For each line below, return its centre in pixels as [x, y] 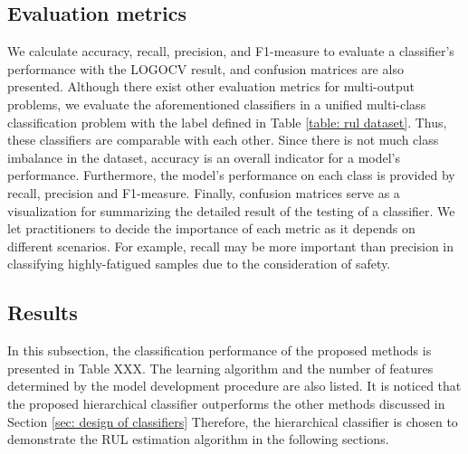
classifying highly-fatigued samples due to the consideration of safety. [199, 264]
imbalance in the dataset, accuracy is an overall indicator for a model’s [204, 157]
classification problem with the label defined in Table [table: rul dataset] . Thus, [227, 122]
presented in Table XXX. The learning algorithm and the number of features [220, 368]
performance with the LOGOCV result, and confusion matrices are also [205, 68]
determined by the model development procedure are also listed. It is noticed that [234, 386]
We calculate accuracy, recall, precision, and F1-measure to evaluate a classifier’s [231, 51]
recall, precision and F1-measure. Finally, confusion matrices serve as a [204, 192]
